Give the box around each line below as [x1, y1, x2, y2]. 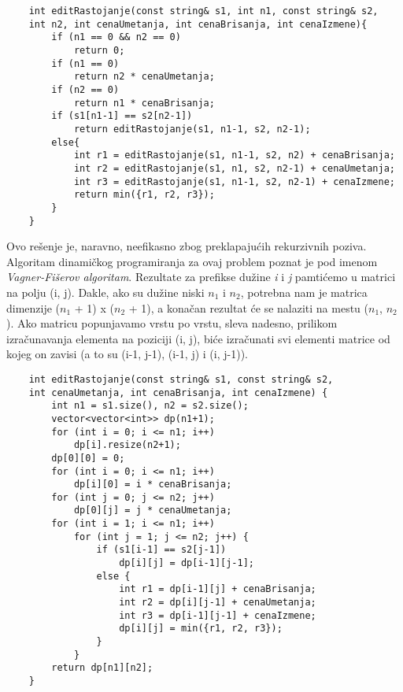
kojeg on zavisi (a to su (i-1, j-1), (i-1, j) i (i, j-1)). [6, 346, 248, 362]
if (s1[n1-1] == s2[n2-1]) [51, 110, 193, 122]
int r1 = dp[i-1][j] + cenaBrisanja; [119, 583, 316, 595]
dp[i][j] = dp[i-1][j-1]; [119, 557, 254, 569]
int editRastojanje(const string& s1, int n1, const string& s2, [28, 6, 379, 17]
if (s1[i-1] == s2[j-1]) [96, 544, 227, 556]
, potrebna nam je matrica [240, 283, 368, 300]
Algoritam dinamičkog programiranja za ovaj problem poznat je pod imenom [6, 253, 378, 269]
